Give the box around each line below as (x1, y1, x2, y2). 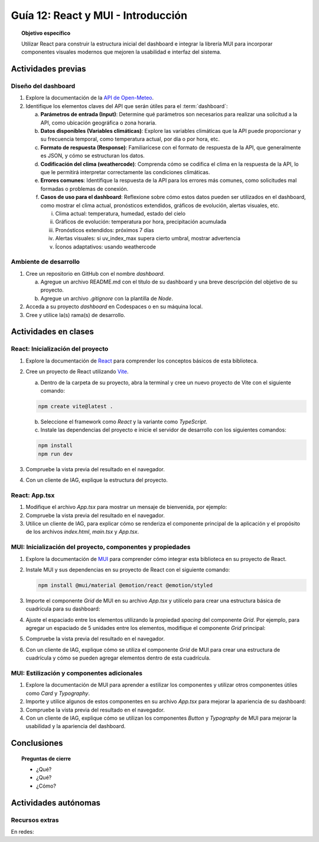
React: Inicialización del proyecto (11, 345, 109, 353)
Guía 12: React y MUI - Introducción (11, 9, 188, 22)
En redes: (11, 828, 34, 836)
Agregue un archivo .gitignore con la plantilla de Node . (40, 295, 174, 302)
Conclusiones (11, 738, 63, 748)
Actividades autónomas (11, 798, 100, 808)
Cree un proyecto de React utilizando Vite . (25, 368, 129, 375)
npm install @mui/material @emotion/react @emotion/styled (38, 582, 213, 589)
